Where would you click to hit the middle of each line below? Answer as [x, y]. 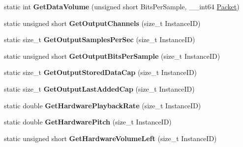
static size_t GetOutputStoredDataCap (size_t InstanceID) [101, 72]
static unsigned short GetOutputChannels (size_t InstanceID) [102, 23]
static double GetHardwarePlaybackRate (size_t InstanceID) [103, 105]
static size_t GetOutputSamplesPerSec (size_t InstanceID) [100, 39]
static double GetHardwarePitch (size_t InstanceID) [88, 122]
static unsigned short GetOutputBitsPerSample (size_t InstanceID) [112, 56]
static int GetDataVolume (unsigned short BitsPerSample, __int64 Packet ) [122, 6]
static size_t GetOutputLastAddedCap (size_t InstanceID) [99, 88]
